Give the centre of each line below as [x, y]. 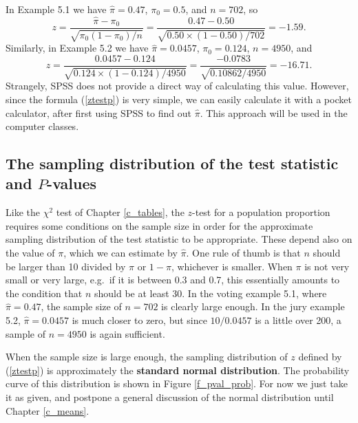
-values [72, 183]
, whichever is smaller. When [232, 266]
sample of [26, 333]
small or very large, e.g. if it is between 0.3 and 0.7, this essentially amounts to [173, 280]
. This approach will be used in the [274, 112]
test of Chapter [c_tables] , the [120, 212]
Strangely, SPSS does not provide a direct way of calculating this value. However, [177, 86]
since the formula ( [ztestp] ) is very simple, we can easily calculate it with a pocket [179, 99]
